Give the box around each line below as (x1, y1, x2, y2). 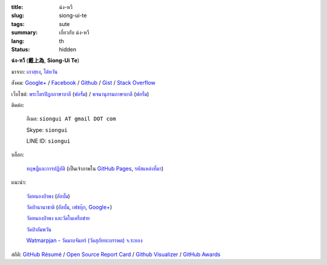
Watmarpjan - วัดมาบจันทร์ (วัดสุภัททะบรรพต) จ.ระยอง (26, 237, 142, 244)
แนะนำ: (11, 178, 27, 186)
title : (11, 4, 24, 10)
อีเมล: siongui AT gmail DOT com (26, 115, 116, 122)
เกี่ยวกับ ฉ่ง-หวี (59, 29, 90, 36)
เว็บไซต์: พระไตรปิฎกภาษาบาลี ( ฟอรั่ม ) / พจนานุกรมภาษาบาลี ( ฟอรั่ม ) (11, 90, 150, 97)
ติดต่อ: (11, 101, 24, 108)
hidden (59, 45, 77, 53)
